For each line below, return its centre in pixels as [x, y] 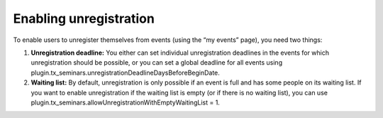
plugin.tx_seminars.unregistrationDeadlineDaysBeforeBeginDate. [125, 73]
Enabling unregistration [84, 18]
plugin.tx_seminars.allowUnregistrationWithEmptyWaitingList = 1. [125, 102]
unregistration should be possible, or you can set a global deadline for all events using [157, 63]
